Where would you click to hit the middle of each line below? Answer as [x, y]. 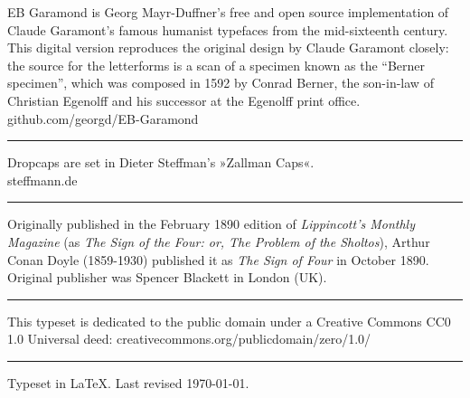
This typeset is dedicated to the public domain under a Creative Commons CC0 [229, 321]
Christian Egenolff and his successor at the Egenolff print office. [184, 100]
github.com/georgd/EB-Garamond [103, 118]
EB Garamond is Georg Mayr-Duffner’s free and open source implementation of [228, 12]
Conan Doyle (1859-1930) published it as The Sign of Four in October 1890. [218, 259]
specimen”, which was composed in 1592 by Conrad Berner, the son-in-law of [221, 83]
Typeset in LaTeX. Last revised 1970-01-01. [128, 382]
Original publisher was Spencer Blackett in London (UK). [167, 277]
